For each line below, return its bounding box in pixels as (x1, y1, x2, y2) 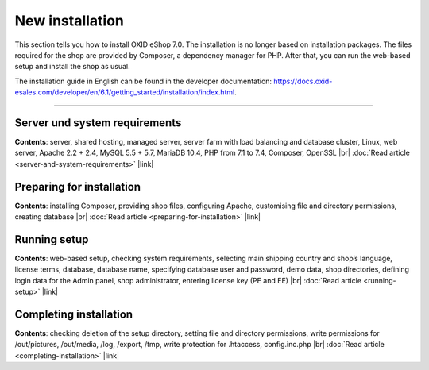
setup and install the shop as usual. (14, 62, 130, 71)
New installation (14, 12, 125, 29)
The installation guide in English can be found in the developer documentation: (14, 76, 272, 86)
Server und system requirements (14, 116, 182, 129)
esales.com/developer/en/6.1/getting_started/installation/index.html (14, 87, 235, 97)
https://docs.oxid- (273, 76, 333, 86)
